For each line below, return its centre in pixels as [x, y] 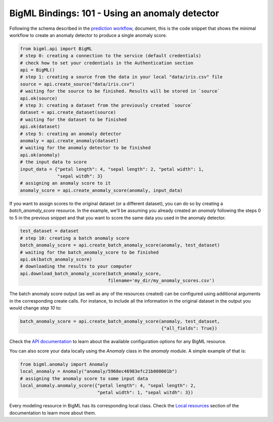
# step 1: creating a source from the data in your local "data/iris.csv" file [121, 77]
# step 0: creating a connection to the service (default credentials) [111, 56]
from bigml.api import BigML [56, 49]
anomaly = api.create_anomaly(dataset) [69, 141]
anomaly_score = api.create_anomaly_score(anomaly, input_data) [101, 190]
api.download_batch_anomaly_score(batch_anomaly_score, [91, 273]
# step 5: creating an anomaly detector [71, 134]
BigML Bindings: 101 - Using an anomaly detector [114, 13]
